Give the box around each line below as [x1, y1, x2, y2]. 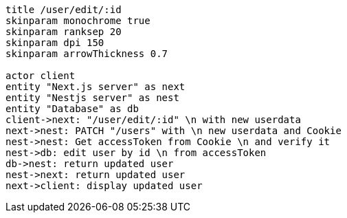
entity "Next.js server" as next [5, 81, 186, 92]
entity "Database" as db [5, 103, 139, 114]
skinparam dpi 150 [5, 37, 104, 48]
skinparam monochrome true [5, 15, 150, 26]
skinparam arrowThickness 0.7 [5, 48, 168, 59]
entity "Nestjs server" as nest [5, 92, 179, 103]
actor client [5, 70, 76, 81]
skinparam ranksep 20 [5, 26, 122, 37]
